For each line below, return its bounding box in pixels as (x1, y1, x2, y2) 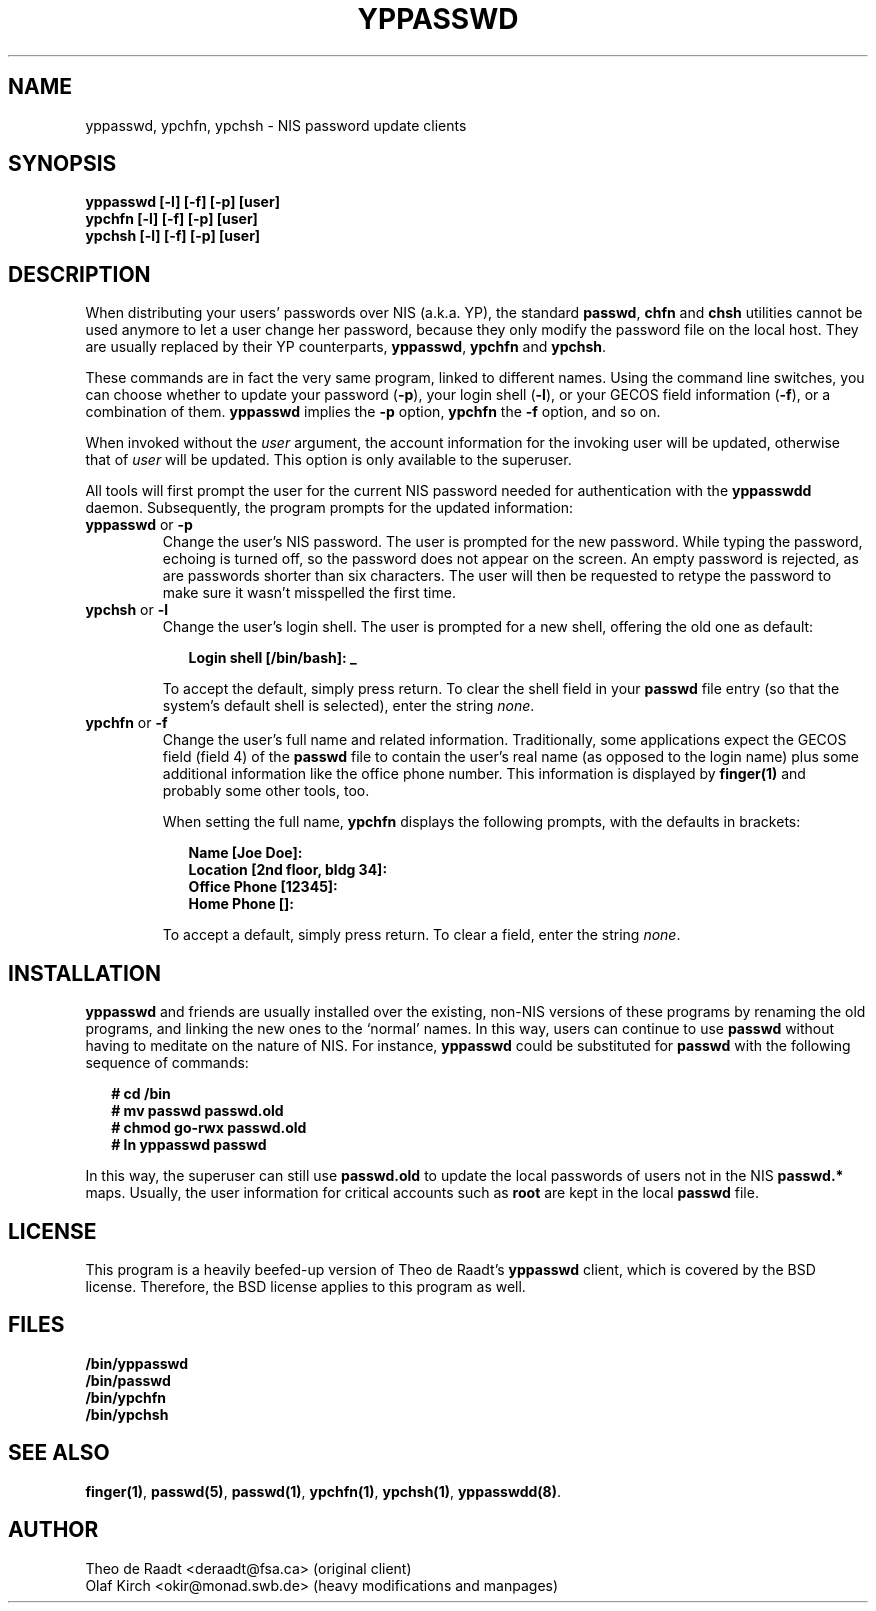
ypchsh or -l (85, 601, 169, 619)
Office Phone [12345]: (188, 878, 338, 896)
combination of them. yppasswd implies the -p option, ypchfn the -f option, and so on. (85, 403, 661, 421)
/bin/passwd (85, 1371, 171, 1389)
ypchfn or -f (85, 714, 168, 732)
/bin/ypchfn (85, 1388, 167, 1406)
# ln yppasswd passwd (111, 1136, 267, 1154)
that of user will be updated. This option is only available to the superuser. (85, 451, 572, 469)
